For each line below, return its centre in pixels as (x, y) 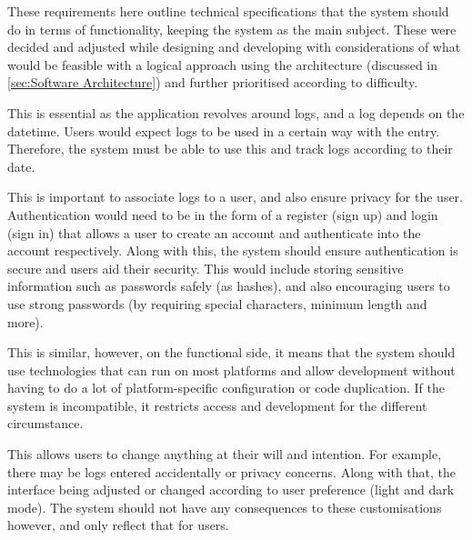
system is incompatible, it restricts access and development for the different (217, 405)
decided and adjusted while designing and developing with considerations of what (234, 47)
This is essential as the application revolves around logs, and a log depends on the (236, 112)
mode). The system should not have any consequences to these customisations (225, 507)
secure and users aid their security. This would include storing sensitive (206, 268)
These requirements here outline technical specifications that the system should (228, 11)
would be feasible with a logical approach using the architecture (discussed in (223, 64)
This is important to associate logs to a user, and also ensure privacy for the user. (236, 197)
